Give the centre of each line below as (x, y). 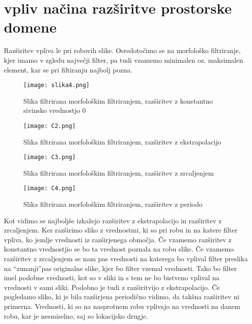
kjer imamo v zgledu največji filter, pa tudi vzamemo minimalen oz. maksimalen (124, 60)
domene (30, 27)
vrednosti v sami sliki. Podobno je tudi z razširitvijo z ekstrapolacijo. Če (112, 287)
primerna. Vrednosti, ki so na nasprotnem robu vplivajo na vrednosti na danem (122, 306)
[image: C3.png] (50, 157)
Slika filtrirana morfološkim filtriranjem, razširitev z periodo (113, 204)
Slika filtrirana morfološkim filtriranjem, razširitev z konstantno (118, 100)
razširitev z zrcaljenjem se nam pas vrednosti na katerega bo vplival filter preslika (126, 259)
